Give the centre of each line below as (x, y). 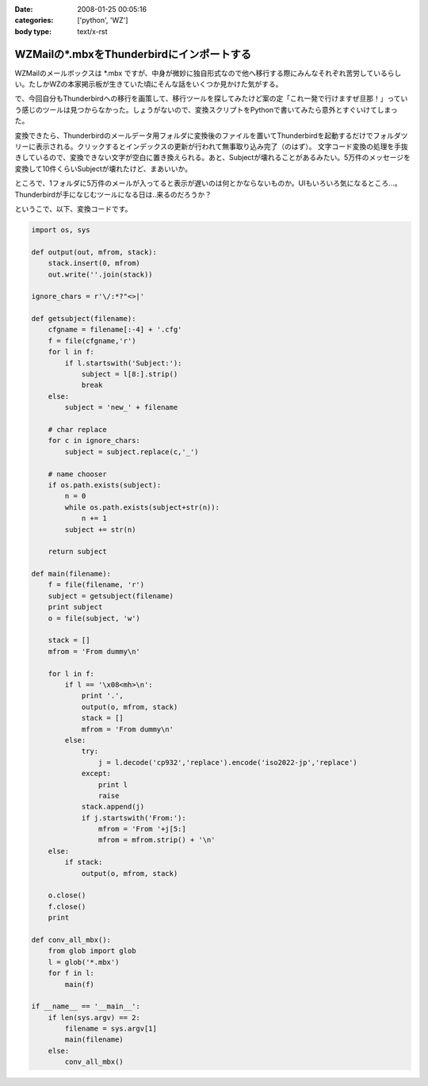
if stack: (84, 862)
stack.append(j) (113, 807)
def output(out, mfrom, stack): (94, 252)
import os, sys (61, 229)
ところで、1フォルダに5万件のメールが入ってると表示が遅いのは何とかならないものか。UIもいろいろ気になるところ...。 (208, 183)
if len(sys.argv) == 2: (94, 1017)
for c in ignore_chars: (94, 441)
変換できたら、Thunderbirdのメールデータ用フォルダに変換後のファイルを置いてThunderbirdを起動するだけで (194, 136)
